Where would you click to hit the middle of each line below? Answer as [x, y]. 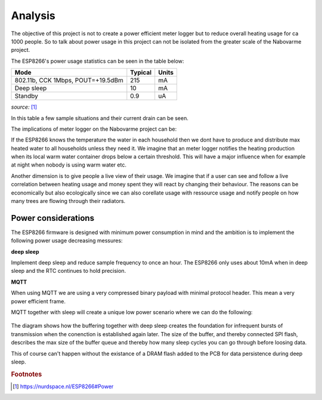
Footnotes [27, 374]
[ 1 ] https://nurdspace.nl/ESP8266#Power [63, 387]
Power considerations [53, 218]
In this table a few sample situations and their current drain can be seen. [100, 118]
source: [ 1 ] [24, 107]
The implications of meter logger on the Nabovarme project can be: [94, 129]
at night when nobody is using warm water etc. [69, 165]
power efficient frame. [38, 301]
